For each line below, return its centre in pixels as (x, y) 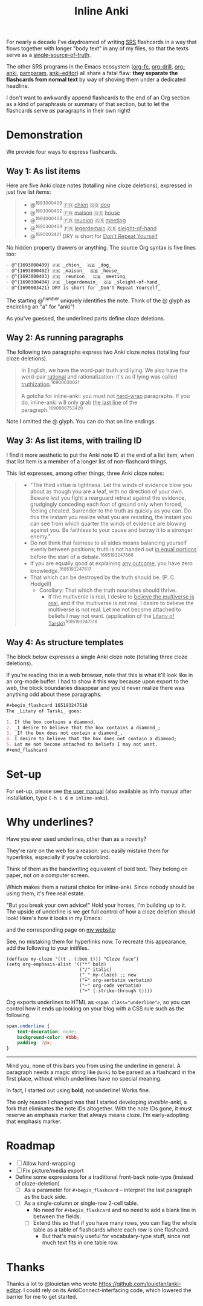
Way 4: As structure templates (65, 642)
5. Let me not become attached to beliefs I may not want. (82, 744)
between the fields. (57, 1216)
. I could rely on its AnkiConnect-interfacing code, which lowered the (106, 1290)
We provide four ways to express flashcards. (62, 152)
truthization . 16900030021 (50, 384)
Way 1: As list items (43, 171)
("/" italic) (96, 970)
